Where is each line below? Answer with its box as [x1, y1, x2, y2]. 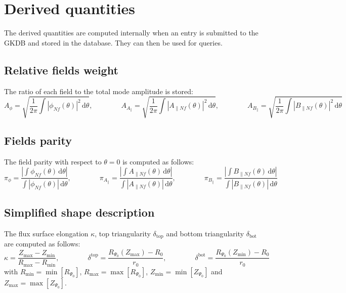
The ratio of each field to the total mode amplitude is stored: [4, 86, 193, 96]
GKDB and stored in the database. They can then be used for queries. [4, 37, 223, 48]
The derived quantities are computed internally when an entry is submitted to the [4, 27, 258, 38]
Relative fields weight [4, 62, 118, 77]
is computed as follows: [122, 156, 194, 166]
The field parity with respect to [4, 156, 102, 166]
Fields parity [4, 133, 72, 148]
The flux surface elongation [4, 228, 89, 238]
